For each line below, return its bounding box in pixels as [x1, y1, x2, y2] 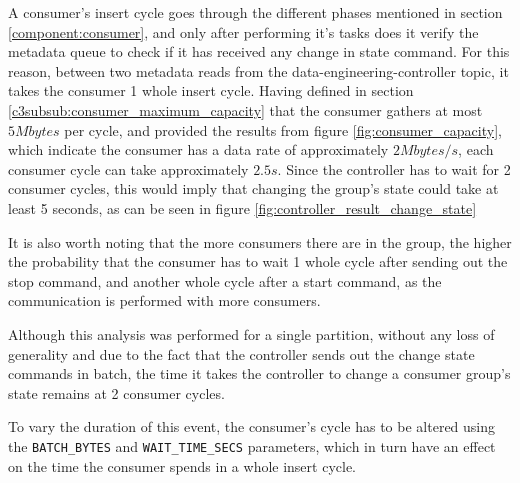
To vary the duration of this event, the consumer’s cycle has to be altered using [8, 416, 496, 437]
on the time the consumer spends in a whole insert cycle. [8, 455, 357, 476]
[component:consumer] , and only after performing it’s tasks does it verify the [8, 21, 479, 42]
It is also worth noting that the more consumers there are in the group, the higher [8, 231, 512, 252]
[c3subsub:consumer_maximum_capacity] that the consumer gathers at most [8, 99, 483, 120]
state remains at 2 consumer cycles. [8, 382, 225, 403]
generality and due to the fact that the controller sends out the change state [8, 343, 475, 364]
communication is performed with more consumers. [8, 290, 321, 311]
